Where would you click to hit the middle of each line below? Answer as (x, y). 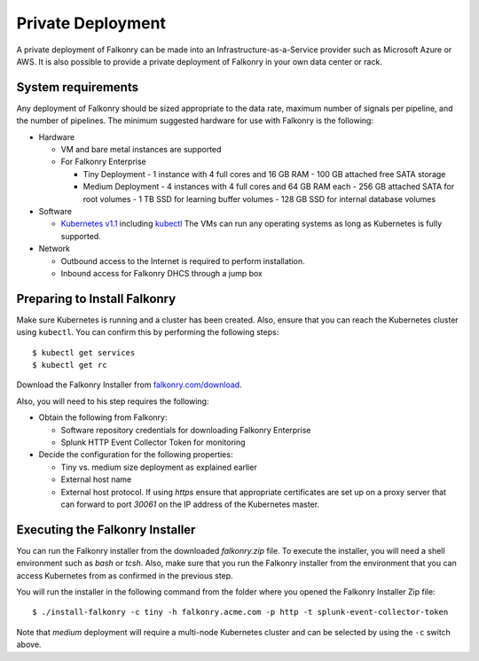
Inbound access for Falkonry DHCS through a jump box (162, 273)
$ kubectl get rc (70, 365)
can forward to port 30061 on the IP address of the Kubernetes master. (190, 504)
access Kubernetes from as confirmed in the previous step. (125, 575)
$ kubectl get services (84, 353)
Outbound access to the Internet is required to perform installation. (183, 261)
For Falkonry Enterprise (103, 162)
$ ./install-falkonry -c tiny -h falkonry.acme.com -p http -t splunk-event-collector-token (240, 612)
